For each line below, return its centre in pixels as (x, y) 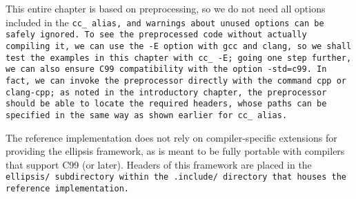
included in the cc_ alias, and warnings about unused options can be (165, 22)
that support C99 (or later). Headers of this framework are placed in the (159, 164)
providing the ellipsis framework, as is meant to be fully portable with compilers (175, 151)
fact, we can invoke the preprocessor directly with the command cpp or (176, 80)
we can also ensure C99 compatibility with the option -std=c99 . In (166, 69)
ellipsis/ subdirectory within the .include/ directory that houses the (176, 177)
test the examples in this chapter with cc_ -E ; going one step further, (179, 58)
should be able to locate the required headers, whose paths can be (166, 104)
